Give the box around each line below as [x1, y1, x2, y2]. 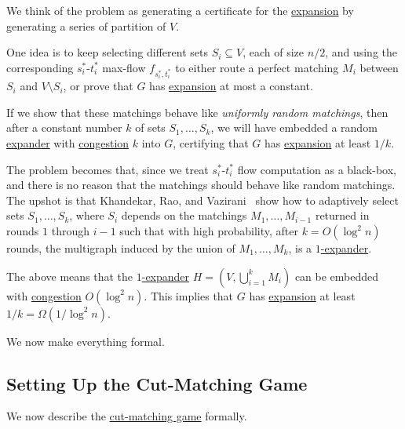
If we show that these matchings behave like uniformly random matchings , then [6, 104, 389, 120]
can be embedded [294, 267, 379, 284]
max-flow [102, 59, 146, 75]
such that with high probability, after [119, 223, 298, 239]
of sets [135, 119, 166, 136]
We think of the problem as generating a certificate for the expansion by [6, 2, 354, 18]
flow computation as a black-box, [237, 161, 396, 177]
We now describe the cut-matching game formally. [6, 408, 247, 424]
